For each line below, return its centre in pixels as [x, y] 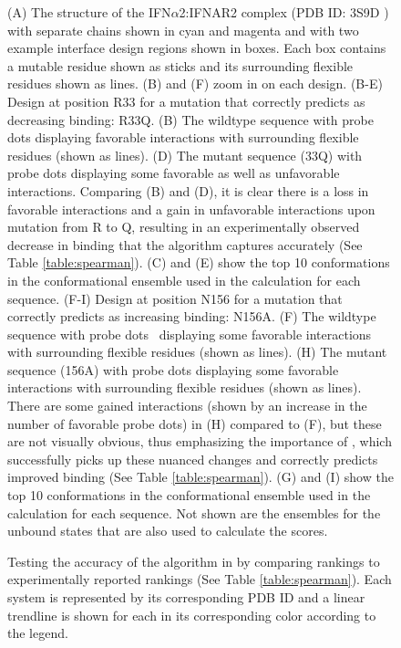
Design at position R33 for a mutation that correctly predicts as [186, 101]
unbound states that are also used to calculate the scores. [168, 531]
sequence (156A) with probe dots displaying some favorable [173, 369]
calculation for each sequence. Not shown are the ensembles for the [194, 512]
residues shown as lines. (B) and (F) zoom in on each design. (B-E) [195, 84]
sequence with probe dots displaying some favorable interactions [190, 334]
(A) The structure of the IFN [89, 12]
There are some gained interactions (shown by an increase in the [187, 406]
